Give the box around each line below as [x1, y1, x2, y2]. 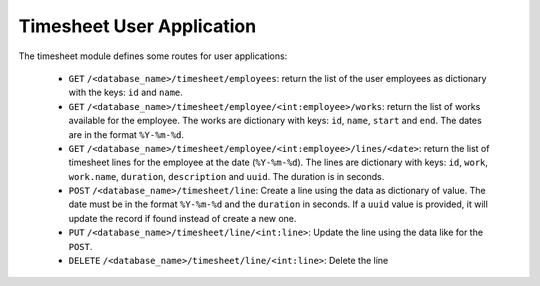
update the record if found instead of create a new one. [68, 212, 297, 224]
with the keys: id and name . [68, 86, 184, 99]
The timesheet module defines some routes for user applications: [18, 50, 288, 62]
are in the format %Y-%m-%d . [68, 128, 185, 140]
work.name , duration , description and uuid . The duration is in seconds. [68, 170, 385, 182]
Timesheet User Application [18, 15, 257, 37]
